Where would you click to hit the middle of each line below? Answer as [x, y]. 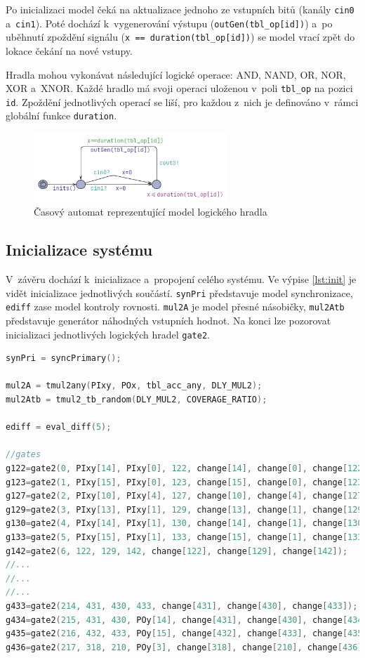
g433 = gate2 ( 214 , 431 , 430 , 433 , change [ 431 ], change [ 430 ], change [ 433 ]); [182, 606]
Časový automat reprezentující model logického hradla [151, 212]
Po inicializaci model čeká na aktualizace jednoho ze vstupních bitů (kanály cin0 [180, 9]
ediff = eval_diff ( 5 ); [59, 427]
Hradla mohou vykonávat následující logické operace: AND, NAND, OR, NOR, [176, 74]
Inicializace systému [79, 250]
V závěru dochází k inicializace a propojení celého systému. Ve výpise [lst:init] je [181, 279]
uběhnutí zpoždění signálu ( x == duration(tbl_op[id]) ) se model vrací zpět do [180, 37]
